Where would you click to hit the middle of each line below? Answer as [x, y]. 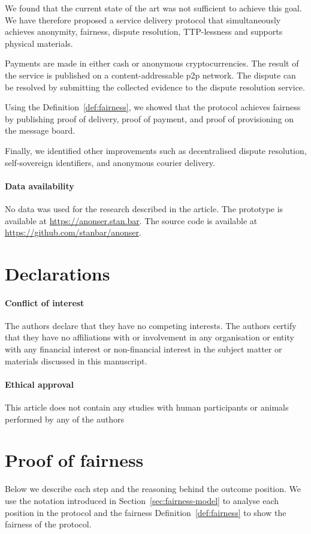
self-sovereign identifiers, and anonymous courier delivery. [110, 162]
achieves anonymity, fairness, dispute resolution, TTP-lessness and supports [144, 31]
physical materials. [39, 43]
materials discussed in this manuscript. [76, 360]
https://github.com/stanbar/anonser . [73, 232]
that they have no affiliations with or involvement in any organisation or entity [150, 337]
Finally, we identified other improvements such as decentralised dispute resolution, [156, 150]
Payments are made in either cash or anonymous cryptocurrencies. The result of [152, 63]
